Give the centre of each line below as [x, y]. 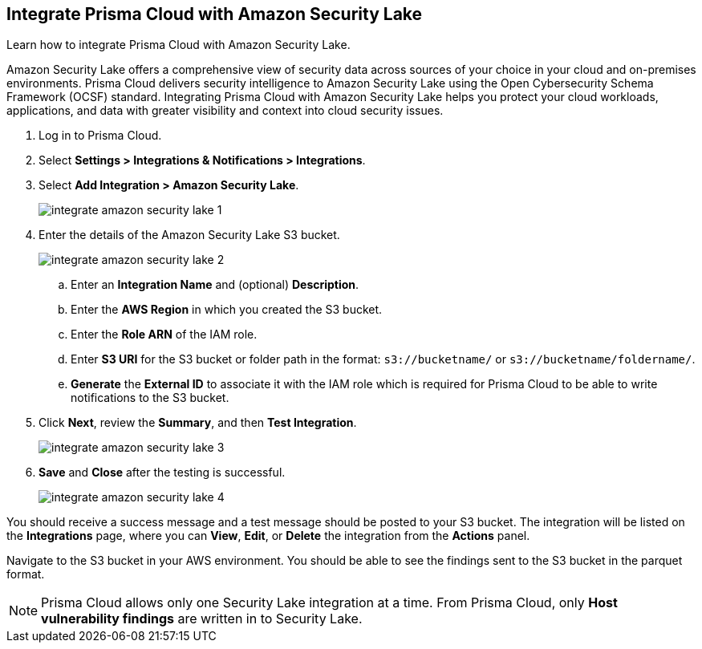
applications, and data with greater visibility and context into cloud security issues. [225, 111]
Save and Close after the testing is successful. [162, 473]
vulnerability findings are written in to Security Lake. [202, 619]
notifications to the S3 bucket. [150, 398]
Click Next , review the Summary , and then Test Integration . [198, 423]
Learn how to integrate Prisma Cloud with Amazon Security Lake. [179, 45]
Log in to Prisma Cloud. [100, 136]
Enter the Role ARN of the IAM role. [164, 335]
